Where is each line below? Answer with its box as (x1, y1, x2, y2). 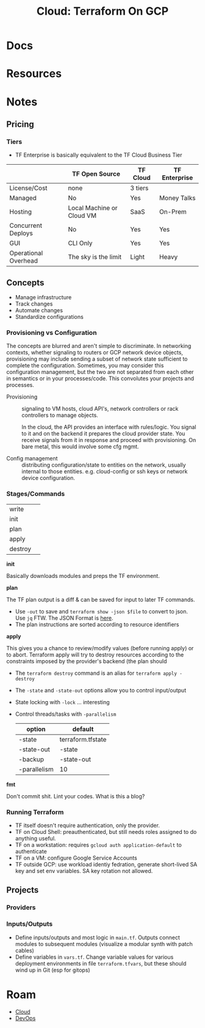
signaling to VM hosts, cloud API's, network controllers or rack (21, 405, 179, 413)
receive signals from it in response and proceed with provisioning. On (21, 437, 196, 444)
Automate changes (15, 307, 63, 314)
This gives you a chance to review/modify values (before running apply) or (6, 644, 194, 651)
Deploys (9, 229, 34, 238)
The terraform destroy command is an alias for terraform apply (15, 669, 177, 677)
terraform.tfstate (59, 735, 107, 743)
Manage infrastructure (15, 294, 72, 301)
